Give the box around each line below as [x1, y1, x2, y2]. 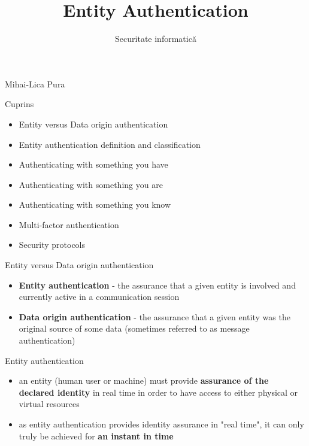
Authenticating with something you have [19, 158, 168, 171]
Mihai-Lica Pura [5, 77, 65, 90]
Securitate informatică [115, 32, 196, 45]
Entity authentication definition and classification [19, 138, 201, 150]
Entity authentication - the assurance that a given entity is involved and [19, 278, 296, 291]
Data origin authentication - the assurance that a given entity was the [19, 310, 290, 323]
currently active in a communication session [19, 290, 180, 303]
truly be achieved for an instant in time [19, 429, 174, 442]
